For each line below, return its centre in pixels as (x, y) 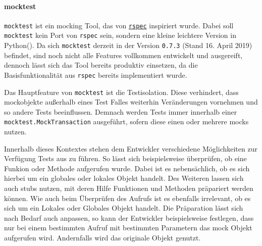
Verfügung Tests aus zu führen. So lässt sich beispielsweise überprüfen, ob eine (125, 158)
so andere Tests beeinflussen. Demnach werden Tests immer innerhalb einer (121, 111)
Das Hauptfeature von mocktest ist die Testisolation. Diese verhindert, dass (121, 92)
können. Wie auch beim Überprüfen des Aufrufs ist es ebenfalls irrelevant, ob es (127, 198)
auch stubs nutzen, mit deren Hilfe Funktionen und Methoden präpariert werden (129, 188)
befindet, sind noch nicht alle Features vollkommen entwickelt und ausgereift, (123, 55)
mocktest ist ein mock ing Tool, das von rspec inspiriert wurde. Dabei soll (119, 25)
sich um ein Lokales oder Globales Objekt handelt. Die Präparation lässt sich (124, 208)
